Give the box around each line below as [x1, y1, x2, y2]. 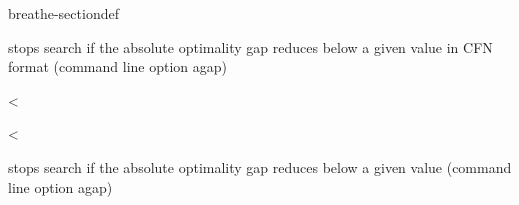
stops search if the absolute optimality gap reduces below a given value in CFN [8, 36, 493, 57]
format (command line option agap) [8, 56, 228, 77]
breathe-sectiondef [8, 3, 119, 23]
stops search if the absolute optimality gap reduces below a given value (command [8, 156, 512, 177]
